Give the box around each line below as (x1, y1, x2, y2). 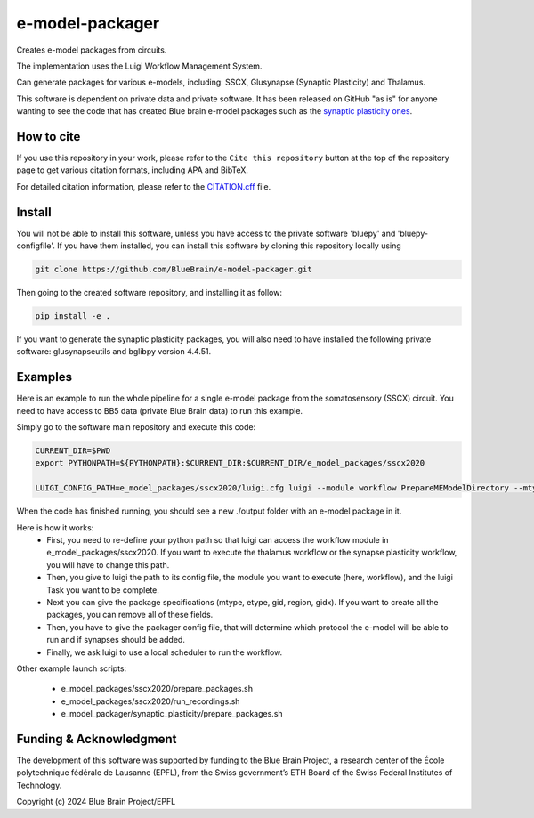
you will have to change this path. (46, 559, 170, 570)
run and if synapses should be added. (46, 635, 186, 645)
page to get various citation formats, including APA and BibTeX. (16, 165, 249, 175)
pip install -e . (35, 312, 111, 321)
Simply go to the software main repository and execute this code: (16, 422, 256, 433)
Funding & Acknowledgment (16, 731, 177, 747)
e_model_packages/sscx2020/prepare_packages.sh (61, 684, 254, 694)
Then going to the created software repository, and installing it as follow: (16, 288, 282, 298)
